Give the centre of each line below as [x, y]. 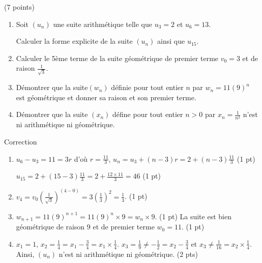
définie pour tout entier [147, 87]
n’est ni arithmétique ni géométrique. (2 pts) [128, 254]
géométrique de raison [50, 227]
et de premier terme [124, 227]
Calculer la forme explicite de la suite [74, 41]
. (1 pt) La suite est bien [193, 216]
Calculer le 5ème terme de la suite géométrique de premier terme [117, 58]
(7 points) [19, 7]
